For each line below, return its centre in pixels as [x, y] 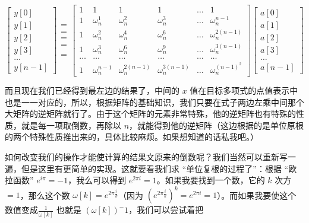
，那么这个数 [45, 195]
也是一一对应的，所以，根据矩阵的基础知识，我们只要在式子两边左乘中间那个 [154, 102]
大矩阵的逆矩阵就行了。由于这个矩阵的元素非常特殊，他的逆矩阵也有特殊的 [150, 114]
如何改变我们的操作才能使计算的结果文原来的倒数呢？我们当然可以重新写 [146, 156]
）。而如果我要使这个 [257, 195]
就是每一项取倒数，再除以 [71, 125]
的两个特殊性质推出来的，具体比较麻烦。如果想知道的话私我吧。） [132, 137]
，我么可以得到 [97, 180]
